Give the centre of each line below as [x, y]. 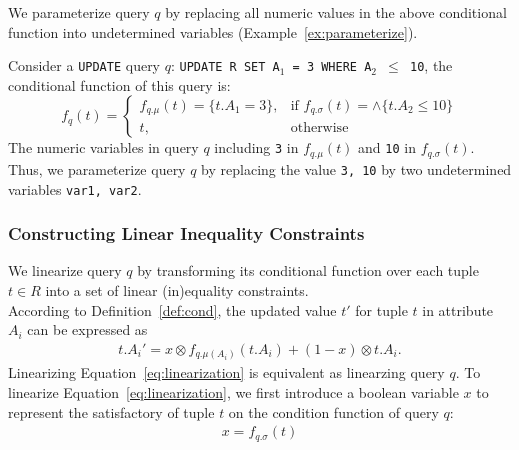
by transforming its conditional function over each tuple [308, 270]
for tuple [381, 309]
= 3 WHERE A [332, 67]
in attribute [458, 309]
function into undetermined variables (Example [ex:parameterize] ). [213, 31]
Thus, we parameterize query [97, 168]
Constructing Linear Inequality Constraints [186, 233]
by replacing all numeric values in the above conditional [336, 12]
